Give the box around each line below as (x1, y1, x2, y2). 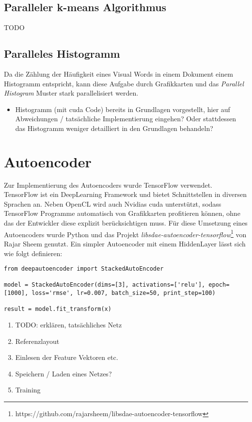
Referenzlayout (15, 336, 60, 346)
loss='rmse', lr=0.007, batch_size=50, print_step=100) (31, 290, 216, 297)
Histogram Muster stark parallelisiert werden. (4, 88, 139, 98)
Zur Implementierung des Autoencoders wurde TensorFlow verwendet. (4, 179, 212, 190)
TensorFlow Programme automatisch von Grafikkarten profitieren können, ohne (4, 208, 240, 218)
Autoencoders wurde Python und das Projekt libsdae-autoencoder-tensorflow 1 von (4, 227, 247, 239)
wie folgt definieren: (4, 248, 63, 258)
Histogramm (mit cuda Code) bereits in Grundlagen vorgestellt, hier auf (15, 104, 230, 114)
